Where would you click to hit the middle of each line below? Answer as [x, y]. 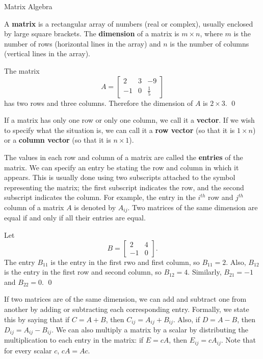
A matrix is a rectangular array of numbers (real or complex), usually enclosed [129, 23]
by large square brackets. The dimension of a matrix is [92, 33]
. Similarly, [205, 272]
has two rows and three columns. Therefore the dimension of [99, 103]
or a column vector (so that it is [58, 140]
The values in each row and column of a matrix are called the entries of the [124, 157]
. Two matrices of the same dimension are [193, 207]
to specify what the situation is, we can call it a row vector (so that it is [120, 130]
